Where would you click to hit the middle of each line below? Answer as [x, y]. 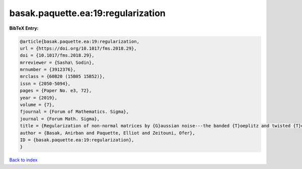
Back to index [23, 160]
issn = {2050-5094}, [45, 83]
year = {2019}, [39, 98]
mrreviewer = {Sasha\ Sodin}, [57, 62]
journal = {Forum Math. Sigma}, [60, 119]
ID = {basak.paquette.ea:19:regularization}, [77, 140]
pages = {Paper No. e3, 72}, [56, 91]
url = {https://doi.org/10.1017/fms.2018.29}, [78, 48]
